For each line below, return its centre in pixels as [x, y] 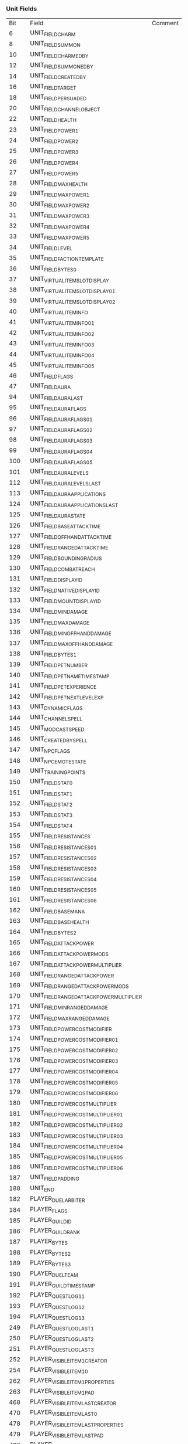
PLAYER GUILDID [51, 1221]
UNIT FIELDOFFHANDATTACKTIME [71, 536]
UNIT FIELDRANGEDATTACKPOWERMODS [80, 985]
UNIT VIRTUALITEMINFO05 [62, 365]
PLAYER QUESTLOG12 [58, 1306]
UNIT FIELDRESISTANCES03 [64, 867]
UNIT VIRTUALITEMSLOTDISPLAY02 [73, 300]
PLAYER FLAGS [49, 1210]
